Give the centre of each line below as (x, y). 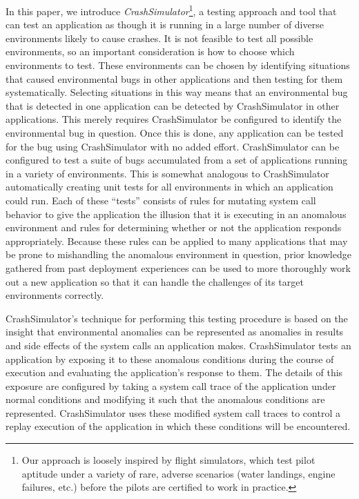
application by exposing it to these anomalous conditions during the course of (170, 359)
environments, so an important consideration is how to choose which (150, 51)
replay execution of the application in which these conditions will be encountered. (178, 426)
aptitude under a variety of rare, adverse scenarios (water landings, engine (178, 473)
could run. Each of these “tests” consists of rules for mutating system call (161, 200)
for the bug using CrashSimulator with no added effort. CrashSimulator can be (173, 146)
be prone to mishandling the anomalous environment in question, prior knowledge (178, 254)
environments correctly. (55, 295)
